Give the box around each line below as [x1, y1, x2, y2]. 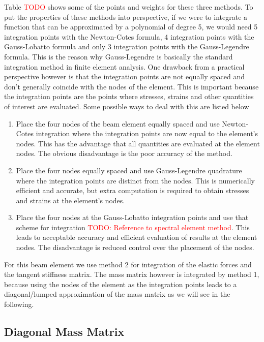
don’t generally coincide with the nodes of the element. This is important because [4, 81, 259, 91]
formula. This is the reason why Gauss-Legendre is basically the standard [4, 51, 233, 61]
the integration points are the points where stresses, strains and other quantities [4, 91, 254, 102]
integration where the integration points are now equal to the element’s [36, 128, 258, 139]
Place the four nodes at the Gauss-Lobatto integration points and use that [16, 212, 249, 223]
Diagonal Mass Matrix [4, 324, 125, 339]
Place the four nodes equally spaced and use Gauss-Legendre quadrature [16, 165, 242, 175]
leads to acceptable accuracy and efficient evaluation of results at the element [16, 232, 257, 242]
